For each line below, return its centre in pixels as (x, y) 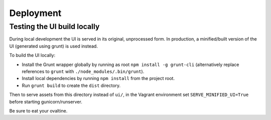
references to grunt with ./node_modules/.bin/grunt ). (83, 71)
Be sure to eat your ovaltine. (38, 110)
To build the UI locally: (32, 55)
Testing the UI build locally (54, 26)
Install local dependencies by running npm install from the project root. (98, 78)
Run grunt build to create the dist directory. (71, 85)
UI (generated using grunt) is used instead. (53, 46)
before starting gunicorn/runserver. (46, 101)
